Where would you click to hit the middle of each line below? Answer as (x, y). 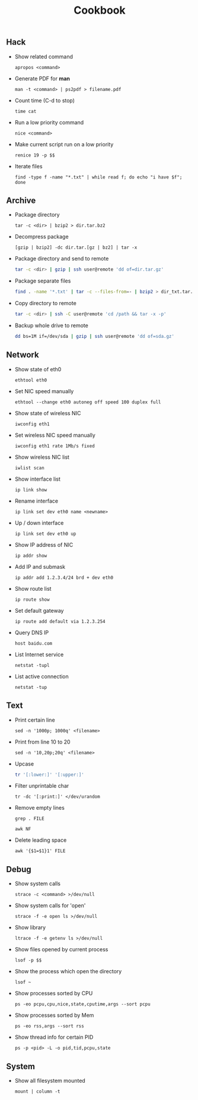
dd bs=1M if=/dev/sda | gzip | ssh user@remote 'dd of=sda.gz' (95, 337)
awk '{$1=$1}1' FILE (40, 851)
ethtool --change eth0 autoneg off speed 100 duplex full (88, 402)
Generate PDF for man (42, 79)
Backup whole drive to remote (52, 325)
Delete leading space (41, 840)
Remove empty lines (40, 808)
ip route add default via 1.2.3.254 (60, 621)
